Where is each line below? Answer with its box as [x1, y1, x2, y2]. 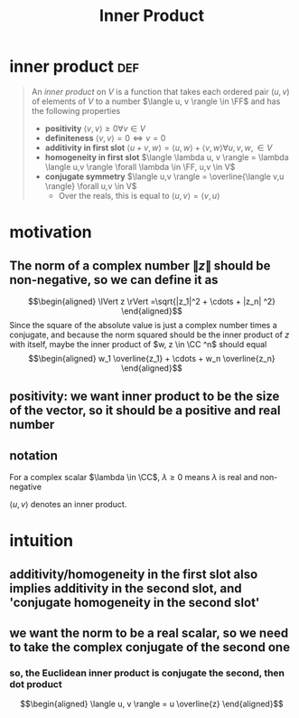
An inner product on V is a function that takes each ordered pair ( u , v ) [31, 86, 291, 97]
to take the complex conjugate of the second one [9, 639, 291, 656]
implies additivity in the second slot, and [9, 581, 242, 596]
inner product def [9, 56, 140, 77]
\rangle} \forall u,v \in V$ [44, 180, 137, 191]
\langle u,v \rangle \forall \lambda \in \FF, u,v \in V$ [44, 161, 236, 172]
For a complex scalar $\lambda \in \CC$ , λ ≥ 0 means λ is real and [9, 472, 258, 483]
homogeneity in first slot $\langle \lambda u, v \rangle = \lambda [44, 151, 289, 163]
